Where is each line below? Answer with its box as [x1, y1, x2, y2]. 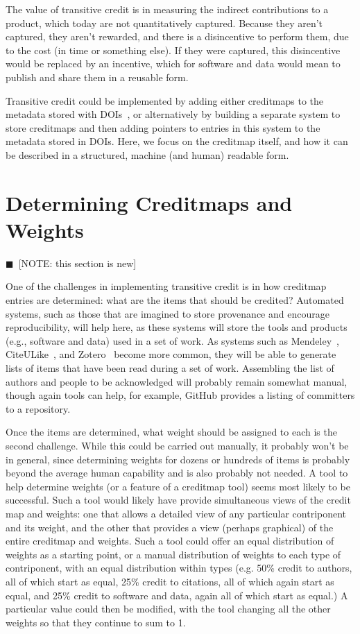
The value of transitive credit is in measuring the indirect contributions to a [6, 2, 329, 16]
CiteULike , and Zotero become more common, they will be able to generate [6, 347, 336, 361]
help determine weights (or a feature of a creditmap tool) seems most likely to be [6, 479, 351, 493]
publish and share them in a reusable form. [6, 69, 189, 84]
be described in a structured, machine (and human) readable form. [6, 147, 289, 162]
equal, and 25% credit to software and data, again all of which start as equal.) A [6, 588, 348, 602]
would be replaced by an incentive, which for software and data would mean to [6, 56, 341, 71]
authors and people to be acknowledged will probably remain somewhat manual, [6, 374, 348, 388]
